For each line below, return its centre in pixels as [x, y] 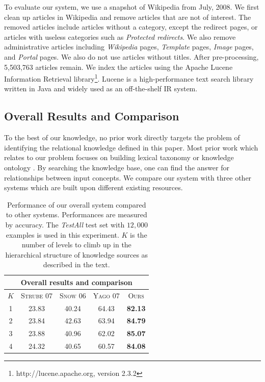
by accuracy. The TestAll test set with [65, 224]
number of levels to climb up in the [76, 245]
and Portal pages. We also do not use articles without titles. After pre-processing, [131, 56]
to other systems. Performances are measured [76, 214]
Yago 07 [106, 295]
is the [139, 234]
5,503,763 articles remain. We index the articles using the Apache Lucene [118, 67]
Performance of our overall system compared [77, 204]
